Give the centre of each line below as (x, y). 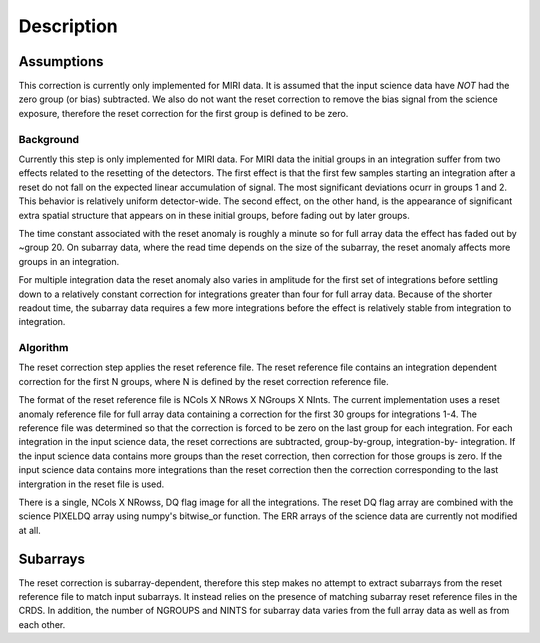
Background (49, 139)
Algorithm (43, 348)
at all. (30, 530)
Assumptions (61, 61)
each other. (42, 624)
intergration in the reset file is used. (91, 484)
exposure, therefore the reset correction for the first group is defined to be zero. (183, 113)
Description (68, 26)
